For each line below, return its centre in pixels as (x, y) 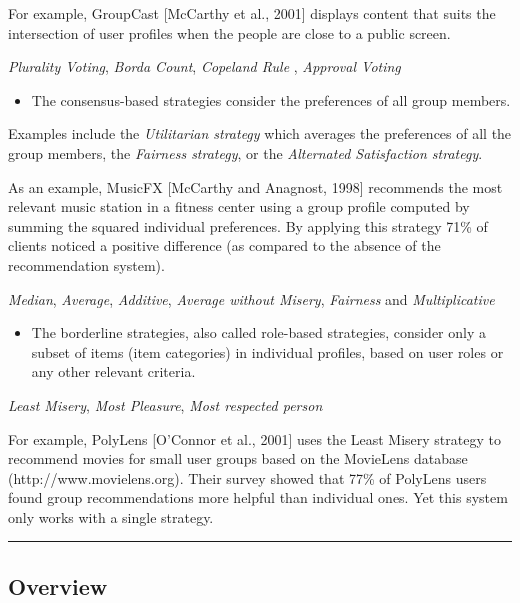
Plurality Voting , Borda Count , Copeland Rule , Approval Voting (204, 66)
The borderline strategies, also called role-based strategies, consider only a (258, 332)
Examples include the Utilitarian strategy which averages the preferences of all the (260, 133)
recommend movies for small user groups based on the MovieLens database (238, 458)
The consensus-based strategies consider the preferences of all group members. (271, 99)
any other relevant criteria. (113, 371)
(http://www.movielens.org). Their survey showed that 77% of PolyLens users (247, 477)
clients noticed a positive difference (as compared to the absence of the (224, 245)
